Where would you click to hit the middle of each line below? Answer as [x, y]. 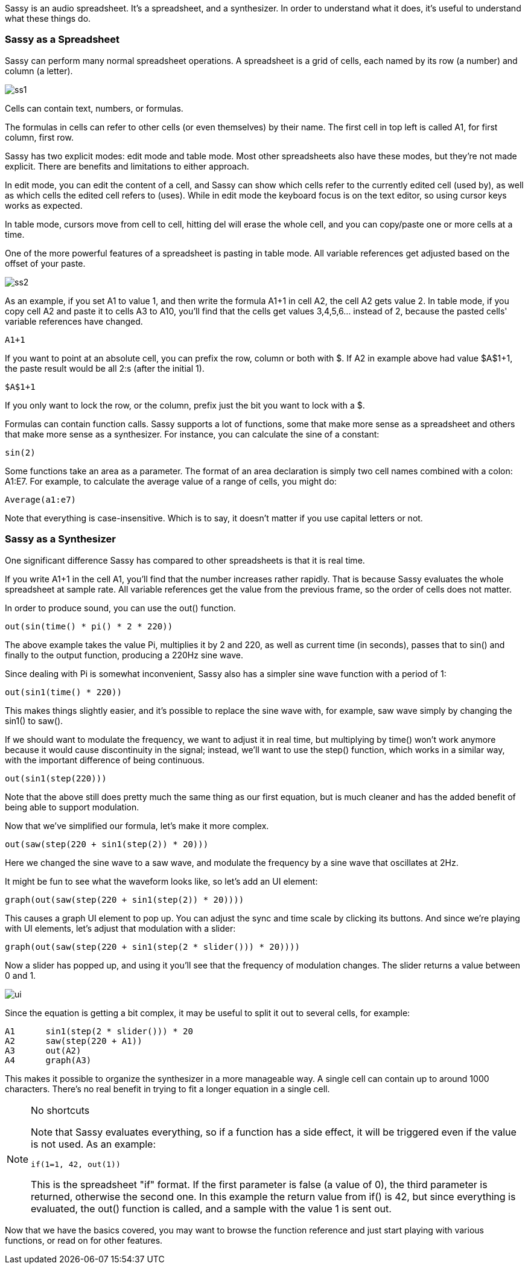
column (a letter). [39, 71]
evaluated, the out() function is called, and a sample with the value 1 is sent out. [211, 1208]
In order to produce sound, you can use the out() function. [120, 608]
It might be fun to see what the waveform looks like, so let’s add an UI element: [161, 881]
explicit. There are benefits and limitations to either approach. [127, 166]
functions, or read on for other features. [84, 1240]
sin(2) [20, 452]
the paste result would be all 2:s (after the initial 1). [105, 368]
